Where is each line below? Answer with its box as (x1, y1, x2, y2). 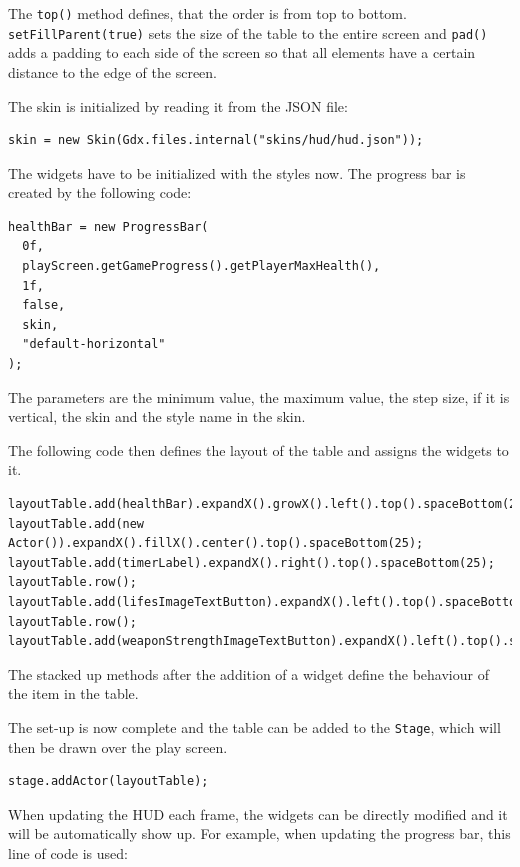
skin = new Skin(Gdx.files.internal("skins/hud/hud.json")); (8, 133, 424, 148)
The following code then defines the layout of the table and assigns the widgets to (8, 439, 509, 460)
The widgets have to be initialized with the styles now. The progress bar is (8, 162, 466, 183)
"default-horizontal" (22, 337, 166, 352)
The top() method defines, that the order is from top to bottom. (8, 3, 407, 23)
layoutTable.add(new (8, 516, 145, 531)
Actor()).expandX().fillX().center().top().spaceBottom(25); (8, 536, 424, 551)
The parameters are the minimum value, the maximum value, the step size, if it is (8, 386, 510, 407)
